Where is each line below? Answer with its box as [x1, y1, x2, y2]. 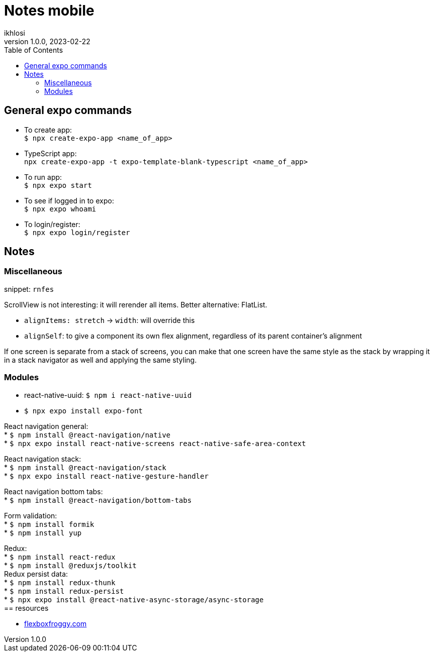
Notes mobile [4, 2, 94, 19]
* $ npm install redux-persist [4, 586, 124, 595]
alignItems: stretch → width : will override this [24, 315, 195, 324]
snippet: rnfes [4, 284, 54, 293]
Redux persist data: [4, 569, 68, 578]
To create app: [24, 125, 72, 134]
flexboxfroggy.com [24, 619, 87, 628]
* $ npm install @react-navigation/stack [4, 463, 166, 472]
